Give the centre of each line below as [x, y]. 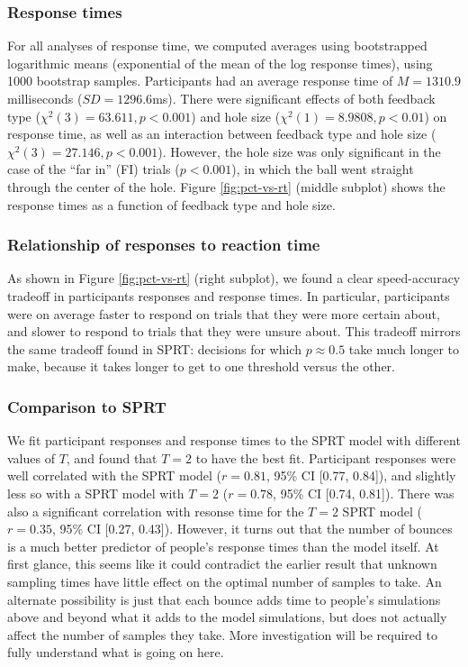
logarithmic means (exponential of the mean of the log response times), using [220, 63]
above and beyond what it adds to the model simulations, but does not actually [227, 617]
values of [31, 457]
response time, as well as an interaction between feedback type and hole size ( [222, 134]
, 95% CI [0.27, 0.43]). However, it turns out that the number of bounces [252, 529]
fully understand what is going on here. [116, 652]
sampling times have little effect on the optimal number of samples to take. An [225, 581]
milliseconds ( [45, 98]
